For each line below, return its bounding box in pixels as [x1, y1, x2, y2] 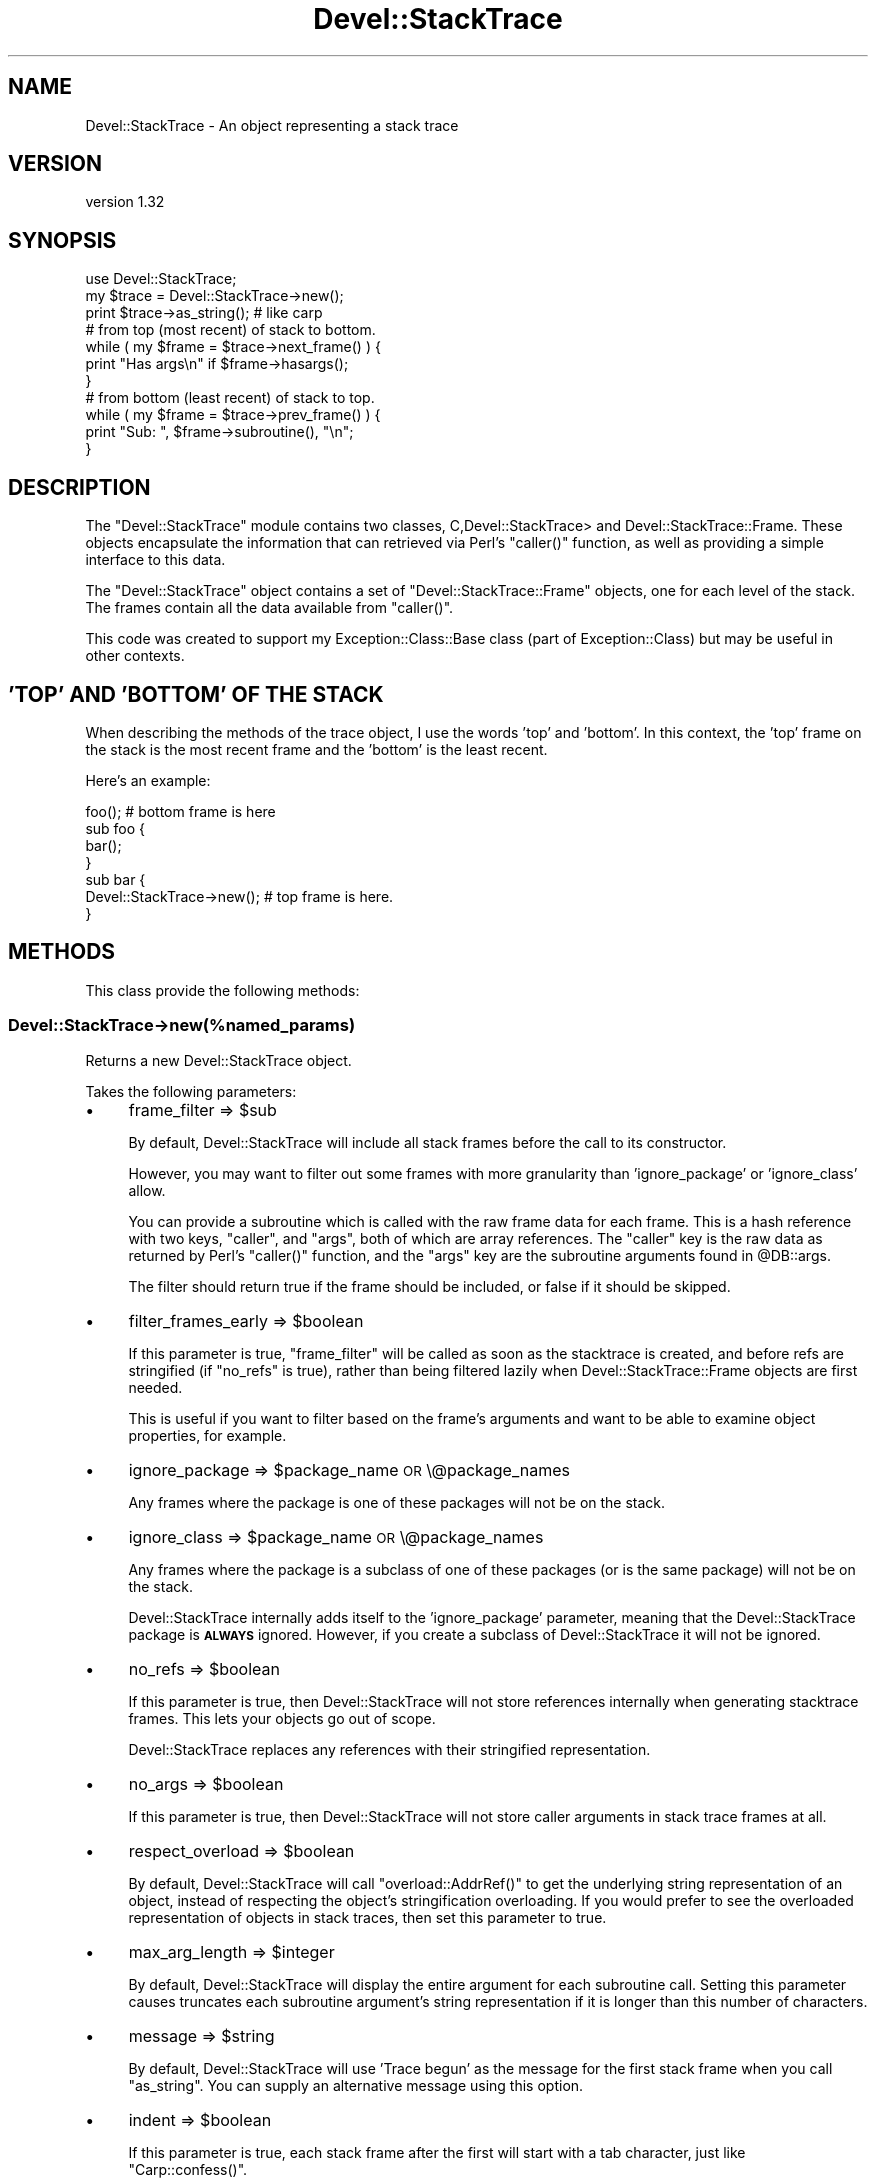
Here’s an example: [85, 771, 211, 789]
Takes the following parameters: [85, 1082, 297, 1100]
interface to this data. [85, 551, 226, 569]
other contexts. [85, 647, 185, 665]
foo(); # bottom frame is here [85, 802, 276, 820]
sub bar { [85, 870, 146, 888]
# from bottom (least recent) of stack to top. [85, 389, 375, 407]
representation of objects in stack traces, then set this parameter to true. [128, 1908, 607, 1926]
